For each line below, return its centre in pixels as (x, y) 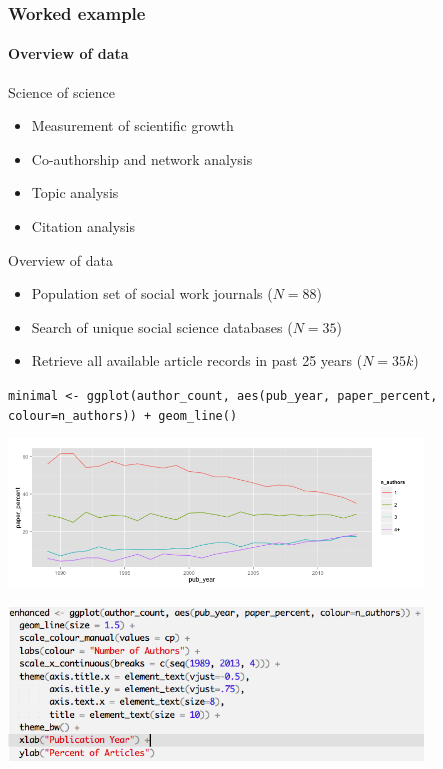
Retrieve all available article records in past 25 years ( (197, 360)
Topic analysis (75, 192)
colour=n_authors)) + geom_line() (123, 415)
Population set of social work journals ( (152, 293)
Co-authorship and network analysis (142, 158)
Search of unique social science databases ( (162, 326)
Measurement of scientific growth (132, 125)
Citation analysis (83, 226)
